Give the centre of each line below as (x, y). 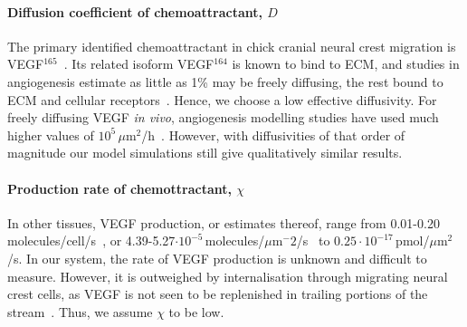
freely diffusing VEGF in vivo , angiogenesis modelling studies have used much (223, 117)
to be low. (196, 311)
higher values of (51, 135)
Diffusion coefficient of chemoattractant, (135, 11)
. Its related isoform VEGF (139, 64)
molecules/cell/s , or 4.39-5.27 (91, 240)
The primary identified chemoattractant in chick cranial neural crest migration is (232, 46)
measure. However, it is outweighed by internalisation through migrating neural (228, 276)
